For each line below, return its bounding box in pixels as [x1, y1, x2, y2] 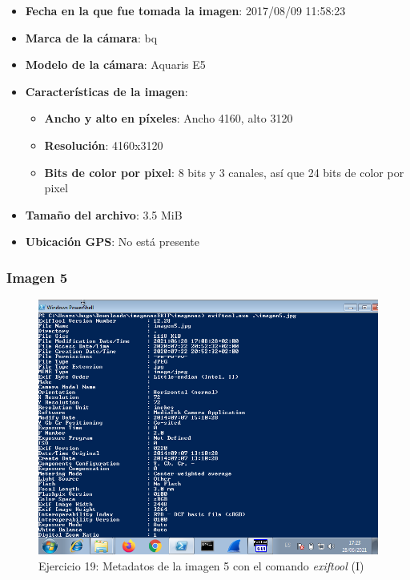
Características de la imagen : [25, 83, 188, 99]
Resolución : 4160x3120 [44, 136, 163, 153]
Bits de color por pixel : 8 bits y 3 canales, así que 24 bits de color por [44, 163, 404, 180]
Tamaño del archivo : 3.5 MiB [25, 206, 183, 223]
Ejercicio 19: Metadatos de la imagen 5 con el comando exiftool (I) [38, 557, 364, 574]
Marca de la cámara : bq [25, 29, 158, 46]
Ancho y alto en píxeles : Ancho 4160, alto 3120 [44, 110, 293, 127]
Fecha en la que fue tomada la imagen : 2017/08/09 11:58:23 [25, 2, 346, 18]
